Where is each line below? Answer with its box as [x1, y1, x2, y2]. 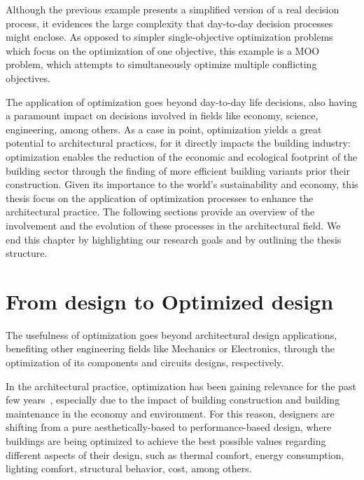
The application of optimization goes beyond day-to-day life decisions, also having [6, 94, 357, 109]
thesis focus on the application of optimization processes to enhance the [6, 190, 314, 205]
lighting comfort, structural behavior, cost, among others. [6, 461, 252, 476]
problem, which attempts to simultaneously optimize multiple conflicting [6, 57, 317, 72]
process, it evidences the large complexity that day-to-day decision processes [6, 15, 333, 30]
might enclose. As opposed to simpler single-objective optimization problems [6, 29, 333, 44]
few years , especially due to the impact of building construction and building [6, 392, 340, 407]
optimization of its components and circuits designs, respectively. [6, 355, 284, 369]
